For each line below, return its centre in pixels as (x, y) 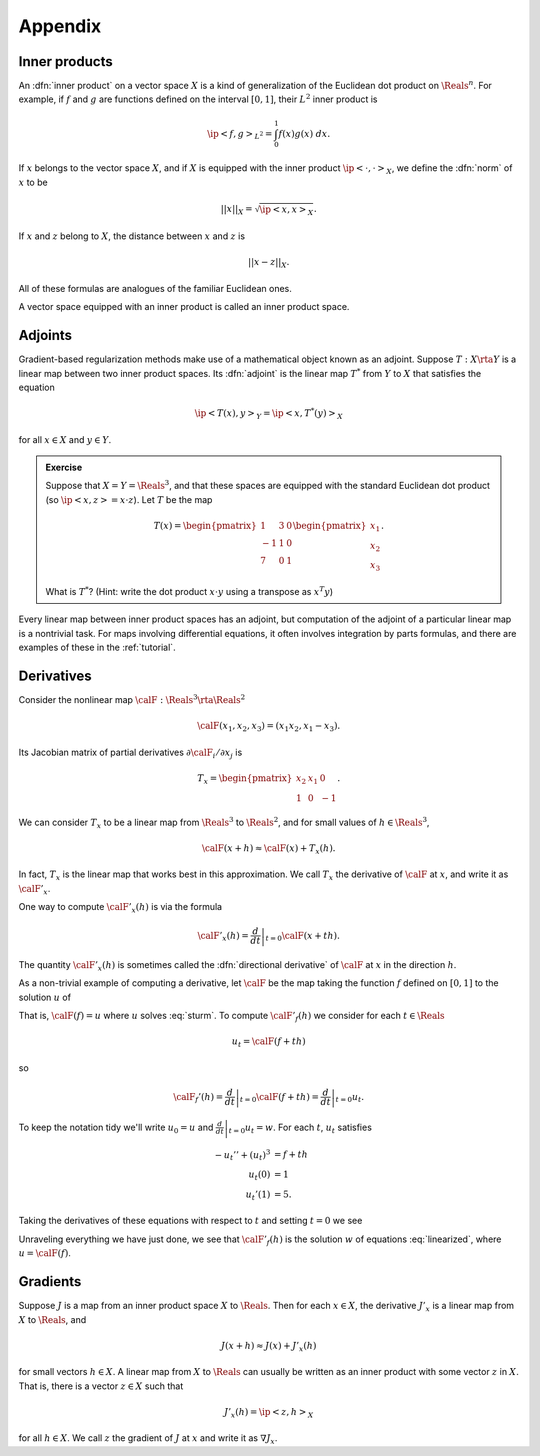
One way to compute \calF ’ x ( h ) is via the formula (120, 908)
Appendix (60, 26)
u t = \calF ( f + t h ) (268, 1043)
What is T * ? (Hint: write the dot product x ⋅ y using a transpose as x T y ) (189, 591)
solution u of (45, 997)
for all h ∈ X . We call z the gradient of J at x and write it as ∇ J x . (148, 1439)
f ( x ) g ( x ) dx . (304, 133)
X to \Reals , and (52, 1319)
